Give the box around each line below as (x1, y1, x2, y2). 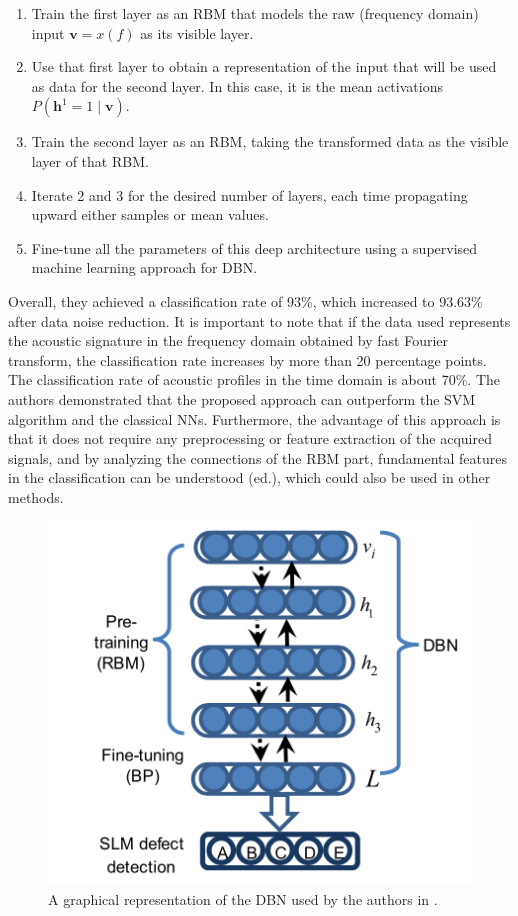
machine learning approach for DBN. (31, 257, 258, 278)
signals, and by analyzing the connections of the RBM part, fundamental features (8, 447, 507, 468)
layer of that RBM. (31, 150, 149, 171)
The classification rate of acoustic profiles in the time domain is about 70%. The (8, 369, 500, 390)
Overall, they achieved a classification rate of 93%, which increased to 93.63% (8, 290, 483, 311)
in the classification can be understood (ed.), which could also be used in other (8, 467, 491, 488)
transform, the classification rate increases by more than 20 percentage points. (8, 349, 487, 370)
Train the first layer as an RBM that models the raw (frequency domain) (31, 3, 479, 23)
